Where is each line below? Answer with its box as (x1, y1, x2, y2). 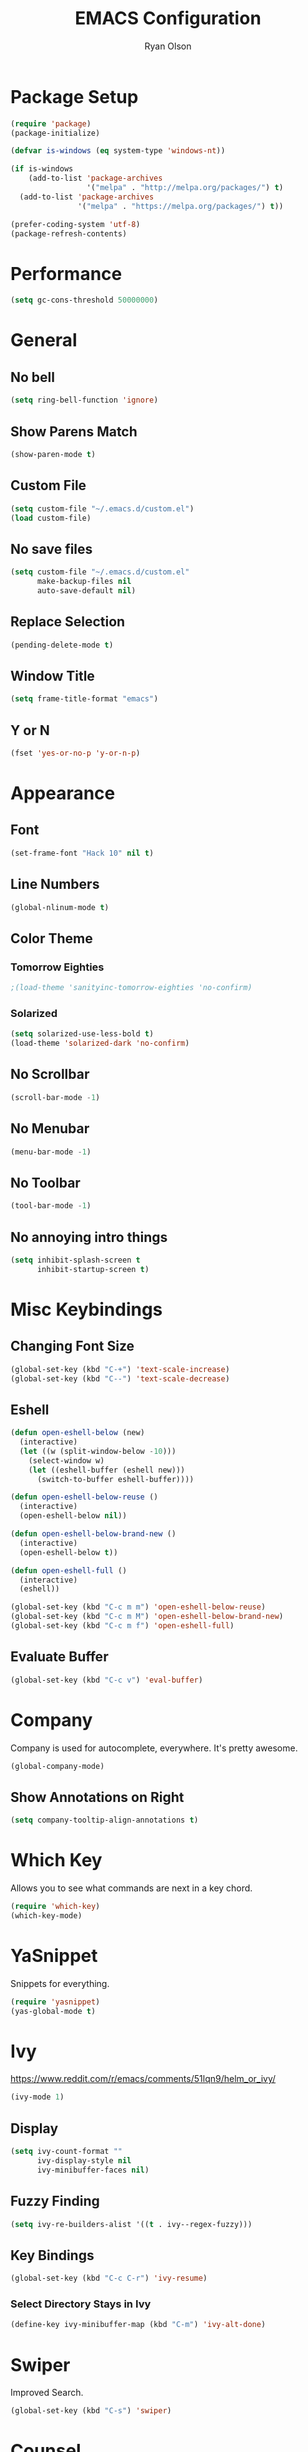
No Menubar (10, 1120, 90, 1137)
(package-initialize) (10, 128, 101, 138)
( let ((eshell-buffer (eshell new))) (28, 1465, 186, 1475)
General (10, 329, 78, 352)
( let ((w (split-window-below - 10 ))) (19, 1446, 177, 1456)
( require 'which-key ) (10, 1902, 101, 1912)
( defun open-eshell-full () (10, 1565, 128, 1576)
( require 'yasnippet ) (10, 1997, 101, 2007)
